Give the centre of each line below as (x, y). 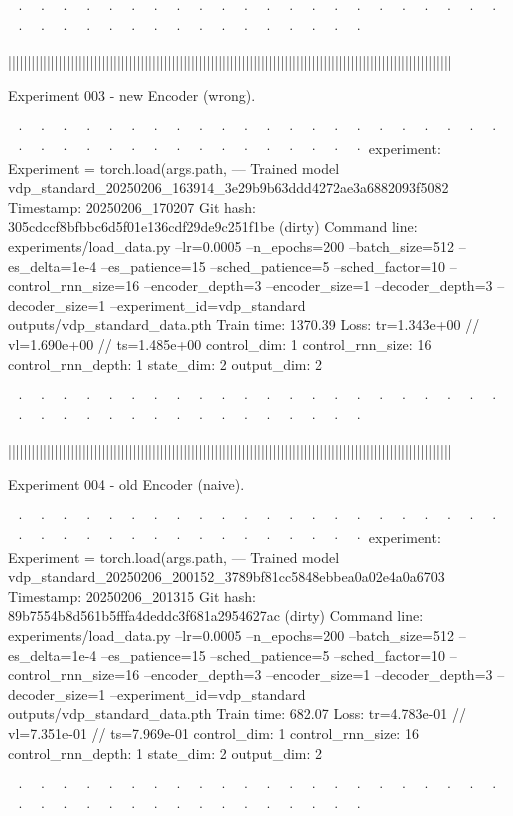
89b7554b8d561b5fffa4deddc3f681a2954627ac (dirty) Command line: (216, 615)
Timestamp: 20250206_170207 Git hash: (132, 206)
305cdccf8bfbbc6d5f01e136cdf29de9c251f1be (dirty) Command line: (213, 226)
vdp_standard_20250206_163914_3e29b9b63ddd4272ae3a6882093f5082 (228, 187)
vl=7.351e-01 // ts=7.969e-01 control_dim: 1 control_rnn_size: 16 (213, 733)
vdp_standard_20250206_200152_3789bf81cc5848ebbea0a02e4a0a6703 (226, 576)
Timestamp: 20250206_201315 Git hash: (132, 595)
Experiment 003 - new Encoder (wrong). (132, 94)
